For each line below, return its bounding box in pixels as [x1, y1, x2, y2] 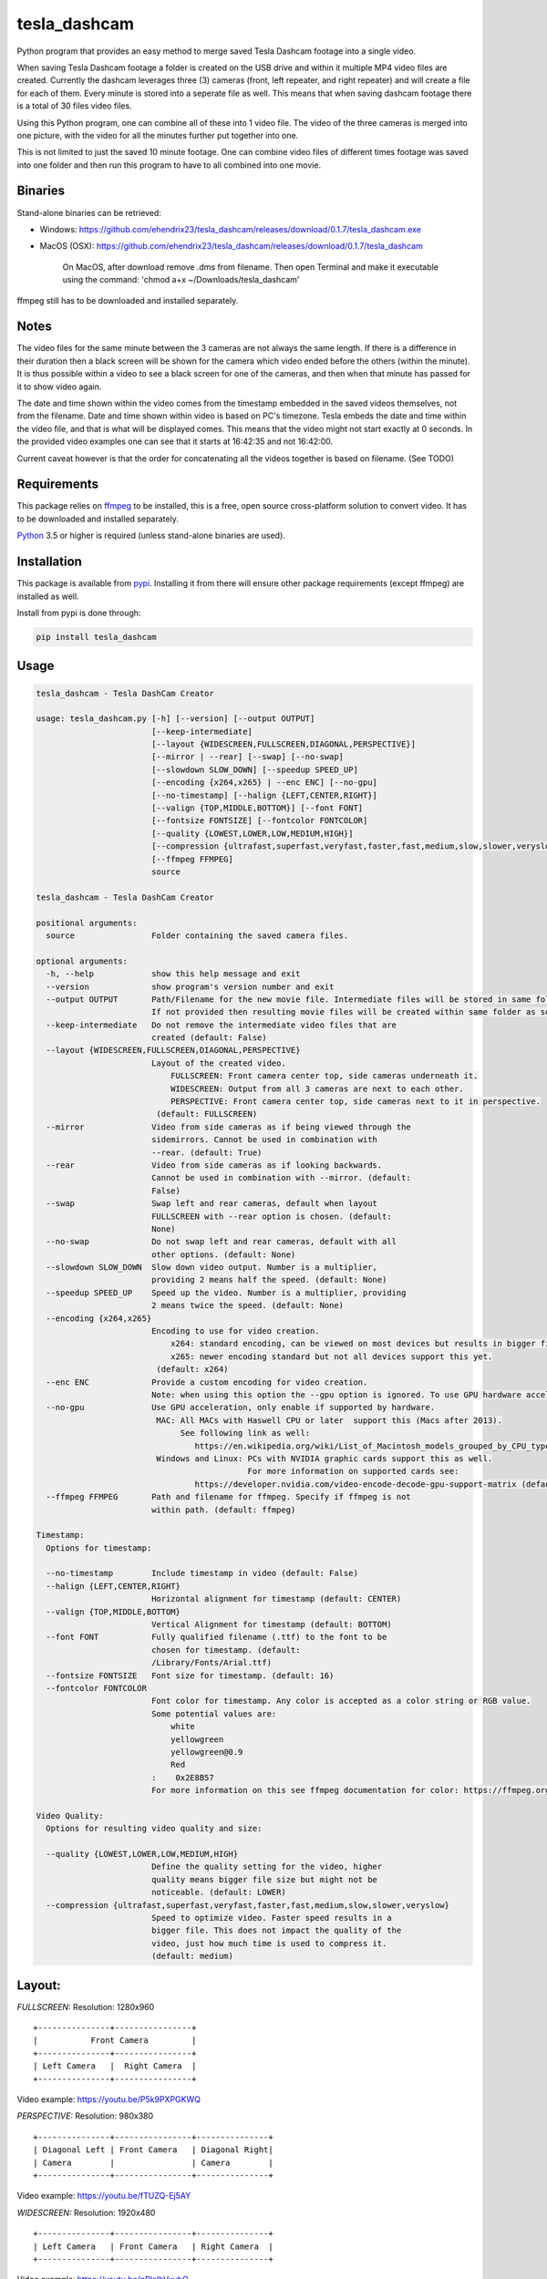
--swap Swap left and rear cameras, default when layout [46, 1199, 378, 1209]
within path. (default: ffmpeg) [150, 1504, 296, 1515]
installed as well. [16, 591, 79, 602]
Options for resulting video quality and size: [46, 1823, 263, 1834]
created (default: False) [150, 1033, 268, 1043]
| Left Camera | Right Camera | [33, 2061, 197, 2071]
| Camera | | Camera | [33, 2157, 273, 2168]
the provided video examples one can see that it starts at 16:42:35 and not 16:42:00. [16, 436, 333, 447]
